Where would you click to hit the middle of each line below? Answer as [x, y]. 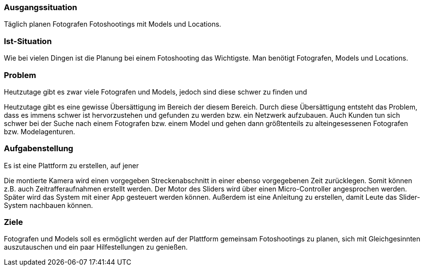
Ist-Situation [28, 41]
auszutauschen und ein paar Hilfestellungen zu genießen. [96, 247]
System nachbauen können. [49, 205]
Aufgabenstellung [39, 149]
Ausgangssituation [41, 7]
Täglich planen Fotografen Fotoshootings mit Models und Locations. [113, 24]
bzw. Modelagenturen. [40, 131]
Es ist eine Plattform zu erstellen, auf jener [71, 165]
